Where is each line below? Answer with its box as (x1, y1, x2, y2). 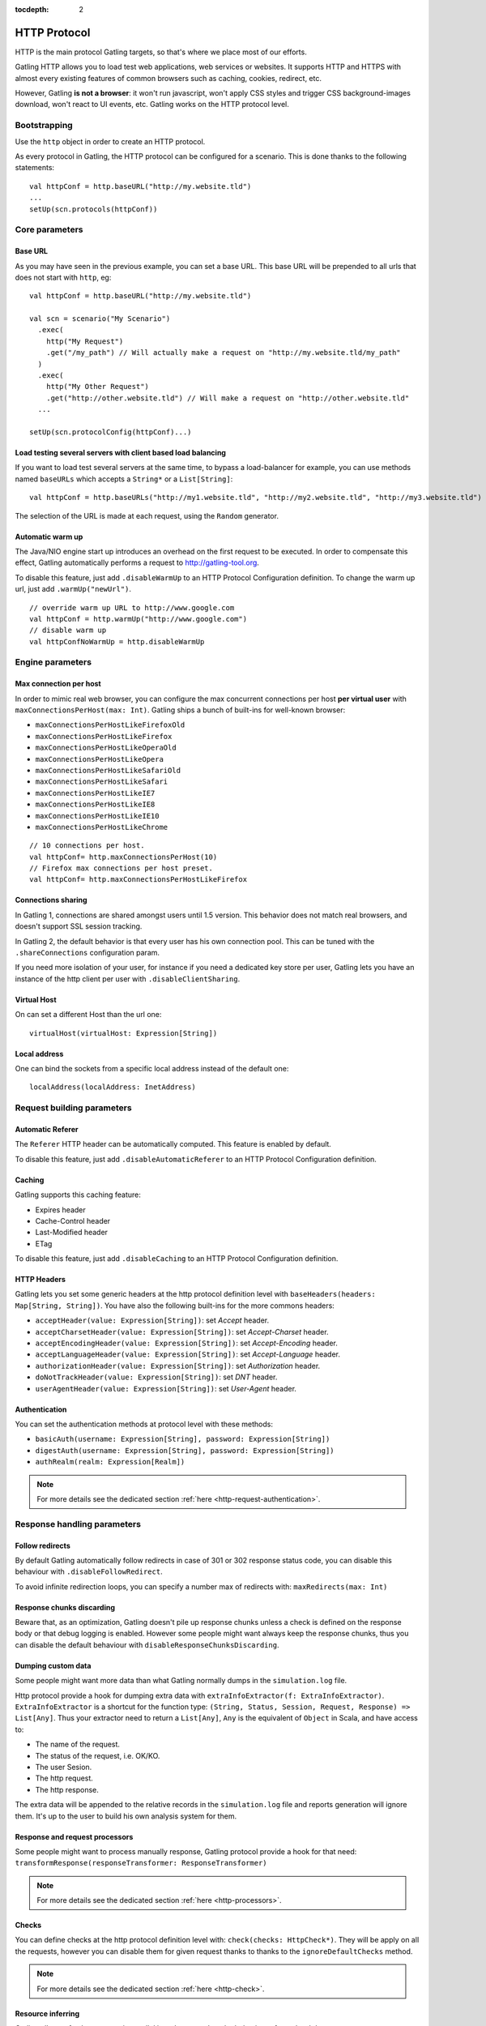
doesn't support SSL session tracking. (15, 921, 143, 931)
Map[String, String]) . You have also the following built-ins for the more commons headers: (15, 1301, 335, 1310)
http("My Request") (45, 336, 124, 346)
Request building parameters (15, 1102, 133, 1113)
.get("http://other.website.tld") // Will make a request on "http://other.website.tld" (45, 393, 410, 403)
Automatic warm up (15, 532, 83, 541)
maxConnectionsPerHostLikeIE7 (35, 789, 156, 797)
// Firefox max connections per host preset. (29, 864, 214, 873)
